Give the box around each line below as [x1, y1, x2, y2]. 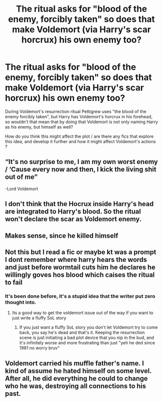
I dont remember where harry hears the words [5, 256, 147, 264]
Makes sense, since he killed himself [5, 231, 118, 240]
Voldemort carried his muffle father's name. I [5, 359, 144, 367]
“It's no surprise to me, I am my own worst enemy [5, 158, 158, 166]
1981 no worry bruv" [19, 345, 60, 351]
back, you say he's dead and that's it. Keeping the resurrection [19, 330, 145, 336]
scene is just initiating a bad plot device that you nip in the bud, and [19, 335, 154, 340]
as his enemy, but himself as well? [5, 124, 73, 129]
